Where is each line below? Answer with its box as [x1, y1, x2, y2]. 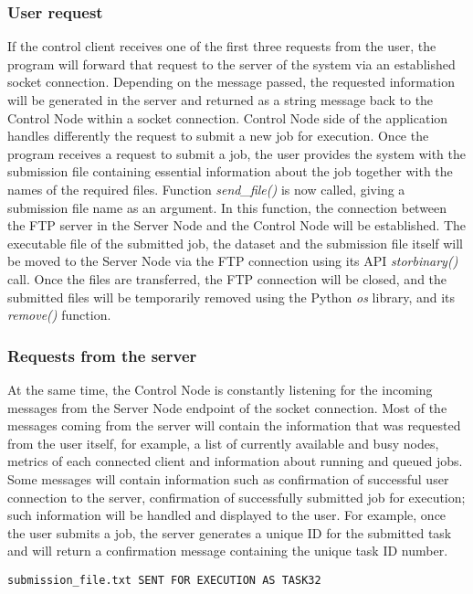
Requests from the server [7, 344, 197, 366]
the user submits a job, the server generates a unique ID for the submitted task [7, 523, 452, 542]
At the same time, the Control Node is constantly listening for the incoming [7, 379, 433, 398]
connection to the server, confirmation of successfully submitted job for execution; [7, 487, 466, 506]
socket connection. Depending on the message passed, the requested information [7, 72, 455, 91]
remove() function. [7, 305, 111, 324]
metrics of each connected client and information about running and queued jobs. [7, 451, 463, 471]
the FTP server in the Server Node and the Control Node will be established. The [7, 216, 467, 235]
